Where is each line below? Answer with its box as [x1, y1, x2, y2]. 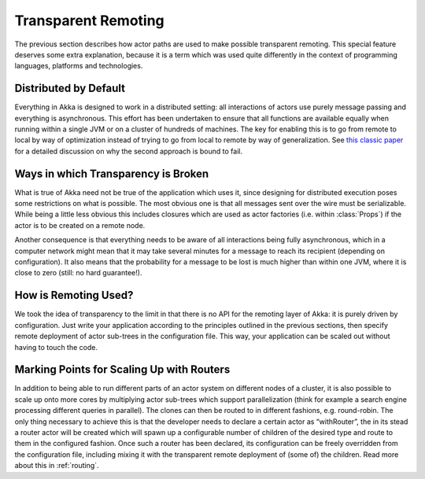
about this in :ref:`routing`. [14, 461, 99, 470]
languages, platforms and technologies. [14, 61, 143, 71]
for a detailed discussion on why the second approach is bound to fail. [14, 146, 243, 156]
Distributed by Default [14, 82, 126, 95]
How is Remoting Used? [14, 289, 134, 302]
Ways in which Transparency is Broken [14, 167, 209, 180]
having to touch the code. [14, 342, 98, 352]
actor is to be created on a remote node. [14, 220, 146, 230]
